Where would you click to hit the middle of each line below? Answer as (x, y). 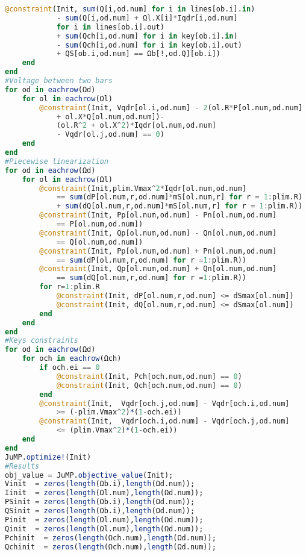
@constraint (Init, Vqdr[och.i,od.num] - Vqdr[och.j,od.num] (164, 421)
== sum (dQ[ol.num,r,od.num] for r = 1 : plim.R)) (151, 278)
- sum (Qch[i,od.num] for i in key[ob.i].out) (149, 45)
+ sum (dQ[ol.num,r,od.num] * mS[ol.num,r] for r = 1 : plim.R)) (180, 206)
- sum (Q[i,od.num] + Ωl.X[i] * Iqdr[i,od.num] (147, 18)
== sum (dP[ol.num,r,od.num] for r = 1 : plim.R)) (151, 260)
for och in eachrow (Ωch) (72, 359)
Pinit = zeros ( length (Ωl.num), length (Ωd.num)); (104, 520)
